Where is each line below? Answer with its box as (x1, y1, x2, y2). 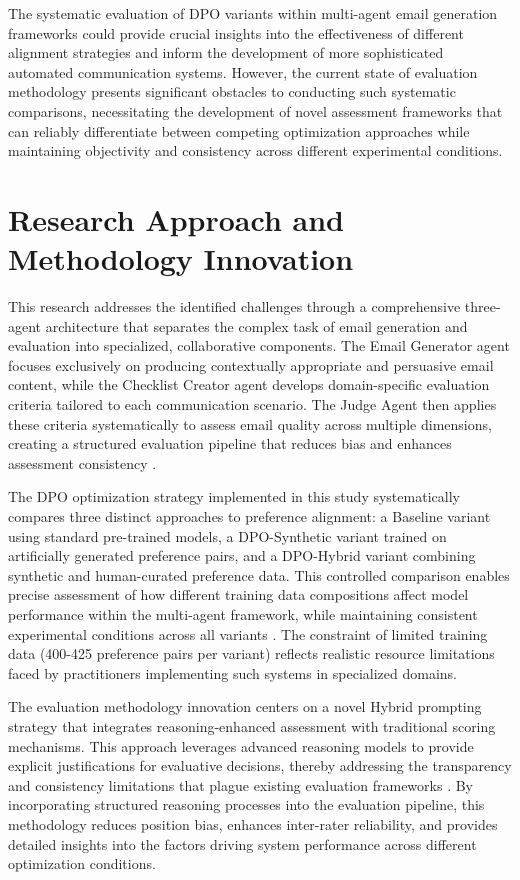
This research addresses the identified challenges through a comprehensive (8, 296, 461, 317)
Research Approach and (8, 198, 344, 239)
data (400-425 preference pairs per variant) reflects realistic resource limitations (8, 643, 495, 664)
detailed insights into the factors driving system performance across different (8, 833, 477, 854)
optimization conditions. (8, 853, 156, 874)
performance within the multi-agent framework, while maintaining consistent (8, 603, 478, 624)
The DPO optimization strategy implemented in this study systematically (8, 486, 460, 507)
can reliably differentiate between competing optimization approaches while (8, 120, 470, 141)
